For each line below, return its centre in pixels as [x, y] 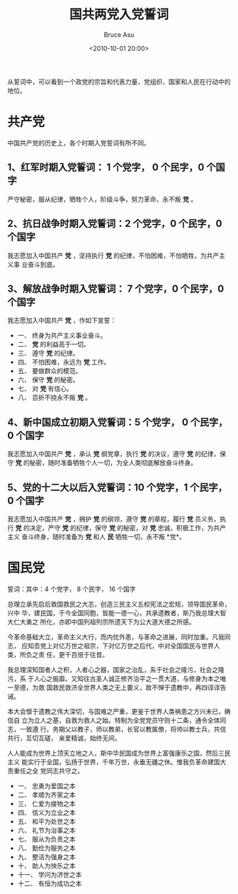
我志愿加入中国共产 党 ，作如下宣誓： [62, 321]
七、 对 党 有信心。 [45, 389]
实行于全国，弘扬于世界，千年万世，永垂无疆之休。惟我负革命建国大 [127, 762]
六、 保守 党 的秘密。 [48, 380]
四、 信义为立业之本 [46, 812]
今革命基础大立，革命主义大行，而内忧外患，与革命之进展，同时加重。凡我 [116, 636]
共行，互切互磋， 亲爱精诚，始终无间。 [64, 738]
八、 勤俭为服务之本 [46, 848]
